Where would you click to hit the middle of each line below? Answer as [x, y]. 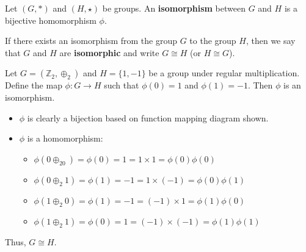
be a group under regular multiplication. [224, 73]
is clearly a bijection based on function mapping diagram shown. [148, 117]
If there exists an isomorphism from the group [91, 41]
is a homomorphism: [65, 138]
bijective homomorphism [51, 20]
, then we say [271, 41]
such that [122, 85]
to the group [213, 41]
